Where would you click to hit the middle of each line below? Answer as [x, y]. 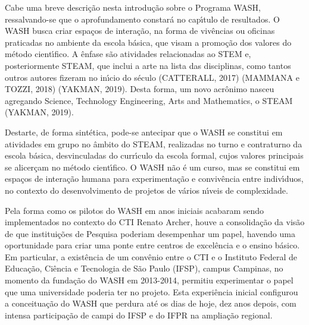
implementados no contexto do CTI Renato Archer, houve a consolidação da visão [155, 222]
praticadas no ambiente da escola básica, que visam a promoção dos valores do [148, 42]
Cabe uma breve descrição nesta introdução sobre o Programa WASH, [133, 7]
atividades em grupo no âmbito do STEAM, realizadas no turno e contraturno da [154, 143]
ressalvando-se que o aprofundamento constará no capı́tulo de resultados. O [142, 19]
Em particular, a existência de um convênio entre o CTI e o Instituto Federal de [151, 256]
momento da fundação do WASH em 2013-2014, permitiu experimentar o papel [149, 280]
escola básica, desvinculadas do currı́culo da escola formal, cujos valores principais [154, 155]
